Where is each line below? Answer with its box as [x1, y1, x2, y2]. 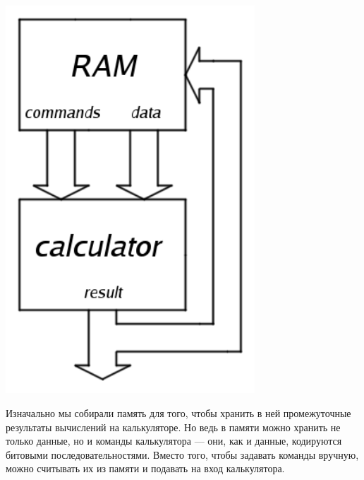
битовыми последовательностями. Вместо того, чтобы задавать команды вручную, [6, 447, 359, 462]
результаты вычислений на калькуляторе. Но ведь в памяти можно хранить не [6, 419, 341, 434]
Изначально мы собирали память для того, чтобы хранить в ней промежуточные [6, 405, 351, 420]
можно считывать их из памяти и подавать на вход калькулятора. [6, 461, 285, 476]
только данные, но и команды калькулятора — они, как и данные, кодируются [6, 433, 342, 448]
